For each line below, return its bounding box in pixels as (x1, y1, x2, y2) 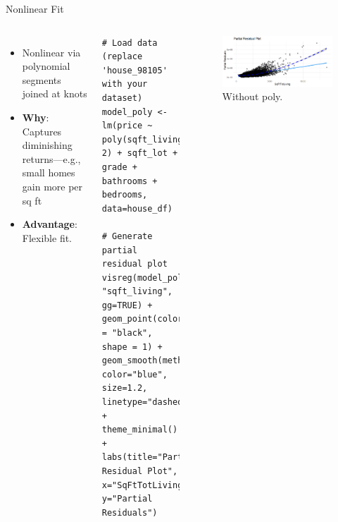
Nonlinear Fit (6, 1, 64, 16)
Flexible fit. (22, 230, 73, 245)
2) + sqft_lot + (101, 148, 178, 159)
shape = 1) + (101, 341, 163, 352)
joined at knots (22, 86, 87, 101)
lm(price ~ (101, 121, 153, 131)
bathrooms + (101, 176, 158, 186)
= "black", (101, 328, 153, 339)
